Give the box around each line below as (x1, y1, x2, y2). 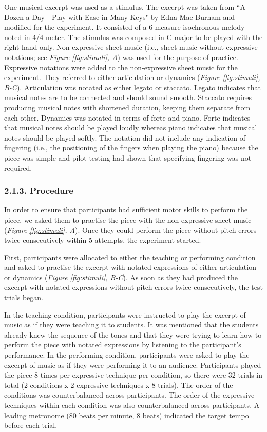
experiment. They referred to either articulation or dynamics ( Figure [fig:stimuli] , (4, 72, 260, 83)
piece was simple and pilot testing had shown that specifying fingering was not (4, 152, 252, 163)
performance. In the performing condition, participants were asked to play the (4, 349, 250, 360)
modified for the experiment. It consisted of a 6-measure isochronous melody (4, 22, 245, 32)
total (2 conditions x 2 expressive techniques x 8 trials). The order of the (4, 379, 233, 390)
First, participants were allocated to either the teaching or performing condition (4, 251, 256, 262)
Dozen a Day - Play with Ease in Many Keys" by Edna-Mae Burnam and (4, 11, 235, 22)
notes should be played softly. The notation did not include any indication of (4, 132, 246, 143)
